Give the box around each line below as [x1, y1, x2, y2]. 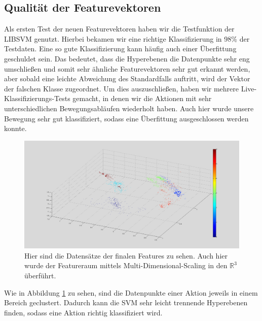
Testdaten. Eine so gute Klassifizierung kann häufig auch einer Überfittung [4, 43, 237, 54]
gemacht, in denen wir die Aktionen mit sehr [72, 93, 212, 104]
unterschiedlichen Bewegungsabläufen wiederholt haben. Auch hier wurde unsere [4, 103, 254, 113]
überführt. [24, 270, 56, 280]
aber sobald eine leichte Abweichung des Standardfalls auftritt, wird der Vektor [4, 73, 250, 84]
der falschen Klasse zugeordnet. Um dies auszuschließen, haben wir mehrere [4, 83, 239, 93]
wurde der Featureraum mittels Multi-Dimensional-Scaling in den [24, 260, 228, 271]
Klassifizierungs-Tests [4, 93, 70, 104]
